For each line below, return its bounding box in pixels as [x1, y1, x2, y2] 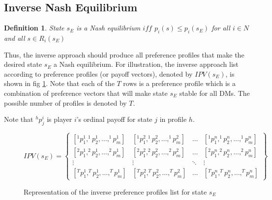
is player [47, 114, 72, 124]
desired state [4, 59, 42, 69]
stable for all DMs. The [179, 87, 250, 98]
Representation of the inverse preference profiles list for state [24, 186, 207, 197]
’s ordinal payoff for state [76, 114, 152, 124]
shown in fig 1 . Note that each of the [4, 78, 115, 88]
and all [4, 33, 25, 43]
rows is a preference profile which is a [123, 78, 236, 88]
